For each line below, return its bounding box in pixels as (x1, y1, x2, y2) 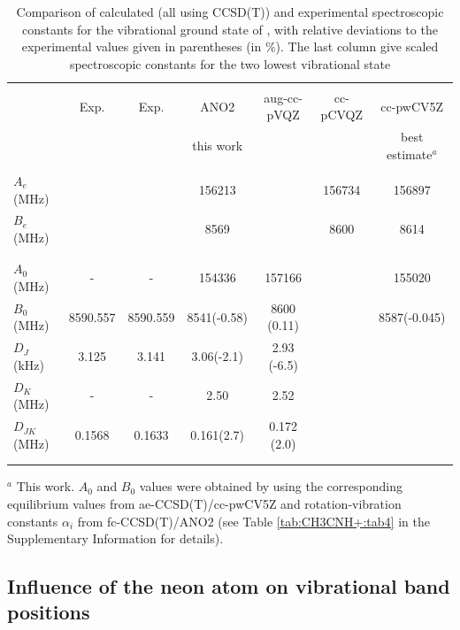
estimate (386, 144, 433, 163)
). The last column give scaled (275, 37, 439, 56)
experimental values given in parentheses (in (21, 37, 262, 56)
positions (7, 598, 90, 626)
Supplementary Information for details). (7, 529, 224, 548)
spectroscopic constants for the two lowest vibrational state (69, 54, 391, 73)
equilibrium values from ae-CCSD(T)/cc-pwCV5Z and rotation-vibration (7, 494, 402, 512)
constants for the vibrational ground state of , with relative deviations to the (22, 19, 438, 38)
